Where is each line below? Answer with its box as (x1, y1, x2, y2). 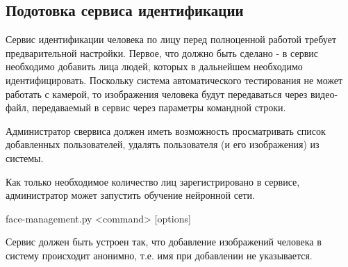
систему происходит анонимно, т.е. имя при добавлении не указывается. (6, 248, 313, 262)
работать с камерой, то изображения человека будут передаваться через (6, 86, 308, 101)
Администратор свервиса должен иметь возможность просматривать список (6, 123, 326, 138)
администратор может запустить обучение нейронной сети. (6, 188, 255, 202)
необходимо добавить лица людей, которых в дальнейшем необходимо (6, 59, 303, 74)
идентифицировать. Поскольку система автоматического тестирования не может (6, 72, 343, 87)
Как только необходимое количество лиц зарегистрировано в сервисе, (6, 174, 300, 188)
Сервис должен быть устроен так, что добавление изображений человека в (6, 234, 322, 249)
